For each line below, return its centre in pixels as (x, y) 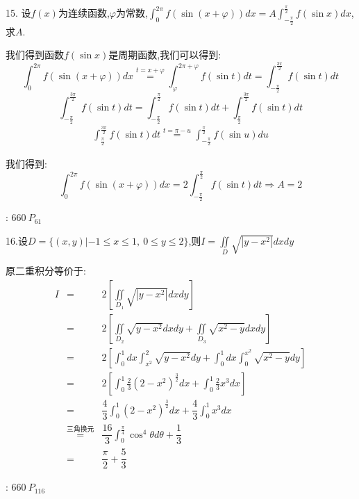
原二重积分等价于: (46, 271)
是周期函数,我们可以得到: (165, 55)
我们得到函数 (35, 55)
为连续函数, (84, 13)
